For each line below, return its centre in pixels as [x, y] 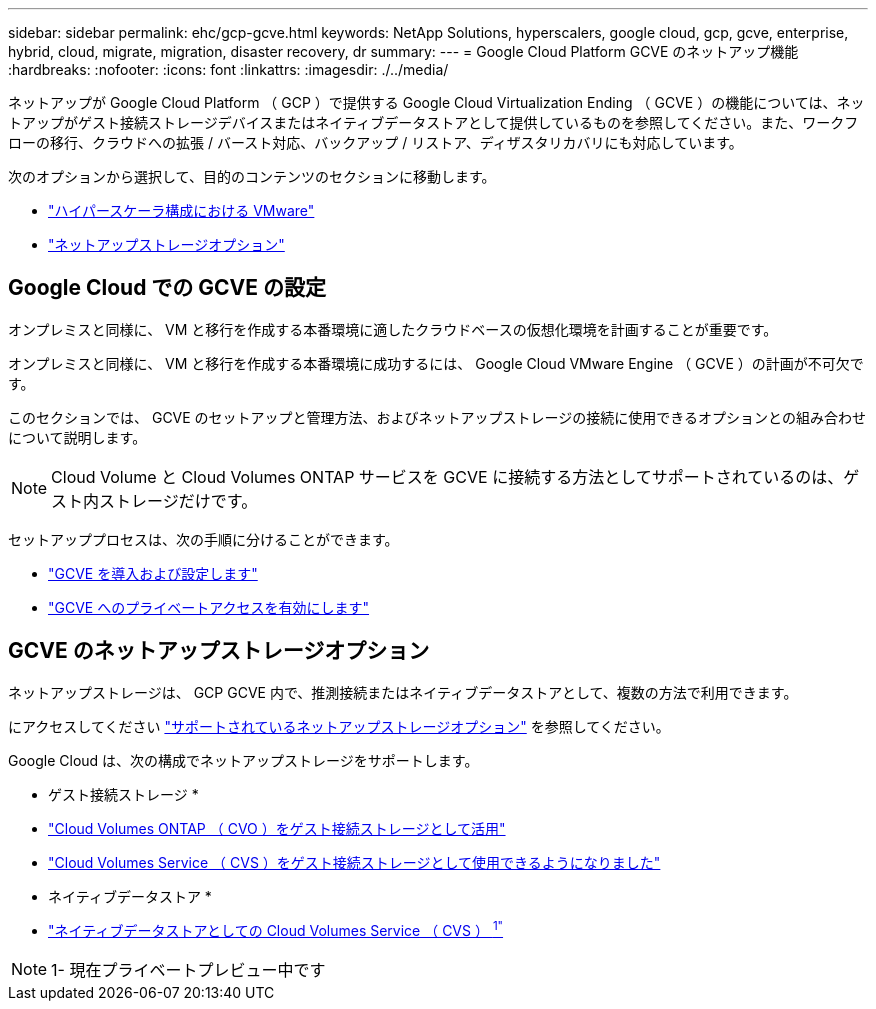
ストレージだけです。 [178, 500]
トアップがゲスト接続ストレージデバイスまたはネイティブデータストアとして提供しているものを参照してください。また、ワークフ [433, 122]
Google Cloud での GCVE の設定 [167, 288]
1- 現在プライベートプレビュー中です [188, 970]
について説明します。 [77, 437]
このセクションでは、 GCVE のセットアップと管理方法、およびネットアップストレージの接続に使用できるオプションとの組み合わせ [437, 417]
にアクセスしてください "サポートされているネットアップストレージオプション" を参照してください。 [339, 726]
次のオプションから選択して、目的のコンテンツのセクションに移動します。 [252, 176]
